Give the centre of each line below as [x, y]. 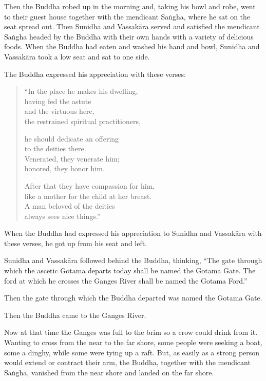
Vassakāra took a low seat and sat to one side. [77, 56]
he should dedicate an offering [72, 138]
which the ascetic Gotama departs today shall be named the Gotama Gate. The [130, 270]
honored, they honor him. [64, 168]
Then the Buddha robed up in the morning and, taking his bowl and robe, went [130, 6]
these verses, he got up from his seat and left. [76, 243]
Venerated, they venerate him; [72, 158]
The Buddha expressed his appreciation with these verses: [95, 74]
